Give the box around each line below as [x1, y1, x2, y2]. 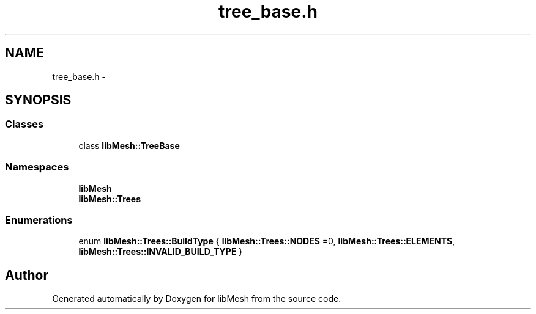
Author [5, 267, 48, 283]
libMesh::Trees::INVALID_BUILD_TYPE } [78, 246, 243, 257]
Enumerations [5, 213, 73, 226]
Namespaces [5, 161, 69, 173]
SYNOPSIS [5, 92, 72, 108]
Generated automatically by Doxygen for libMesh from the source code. [52, 293, 341, 304]
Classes [5, 118, 44, 131]
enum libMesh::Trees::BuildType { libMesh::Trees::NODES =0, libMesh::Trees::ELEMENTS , [78, 236, 455, 247]
